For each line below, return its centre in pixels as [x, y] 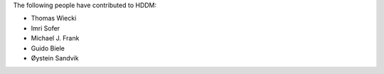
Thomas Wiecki [54, 18]
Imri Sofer [46, 28]
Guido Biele [48, 48]
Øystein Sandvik [55, 58]
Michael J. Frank [55, 38]
